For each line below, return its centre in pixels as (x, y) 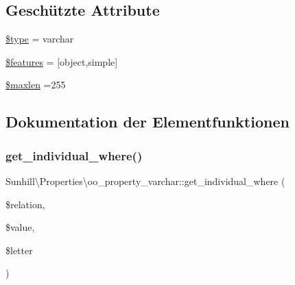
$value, (20, 227)
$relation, (25, 204)
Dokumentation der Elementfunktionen (147, 122)
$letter (19, 250)
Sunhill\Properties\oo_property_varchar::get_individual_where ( (145, 181)
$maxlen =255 (36, 85)
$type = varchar (40, 39)
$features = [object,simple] (62, 61)
